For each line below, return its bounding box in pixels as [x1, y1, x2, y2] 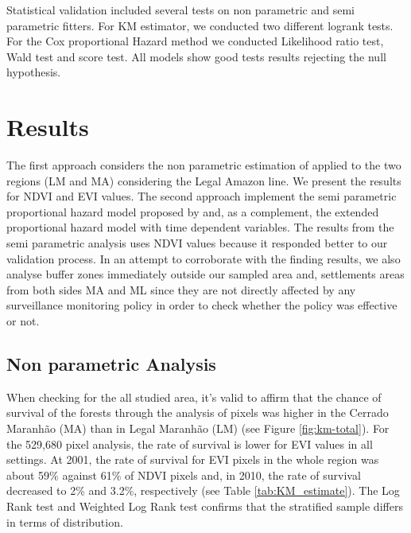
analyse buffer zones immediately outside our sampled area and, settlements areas [6, 266, 405, 282]
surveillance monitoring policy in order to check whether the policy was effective [6, 297, 397, 313]
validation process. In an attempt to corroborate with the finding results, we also [6, 250, 401, 266]
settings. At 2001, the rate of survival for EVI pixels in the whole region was [6, 451, 379, 468]
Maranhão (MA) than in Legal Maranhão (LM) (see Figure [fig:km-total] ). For [6, 420, 390, 437]
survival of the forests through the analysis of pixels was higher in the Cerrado [6, 404, 389, 421]
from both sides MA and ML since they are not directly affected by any [6, 281, 356, 298]
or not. [6, 313, 40, 329]
